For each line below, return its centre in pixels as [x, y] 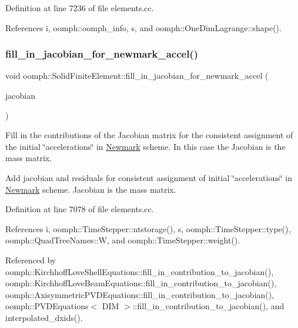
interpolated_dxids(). [44, 317]
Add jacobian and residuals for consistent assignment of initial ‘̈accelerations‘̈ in [149, 177]
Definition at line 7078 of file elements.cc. [80, 209]
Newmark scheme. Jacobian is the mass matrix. [91, 189]
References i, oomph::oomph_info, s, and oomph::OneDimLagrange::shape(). [143, 27]
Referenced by [31, 260]
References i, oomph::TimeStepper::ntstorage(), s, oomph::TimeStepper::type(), [148, 228]
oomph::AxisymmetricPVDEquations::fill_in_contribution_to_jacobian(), [140, 294]
